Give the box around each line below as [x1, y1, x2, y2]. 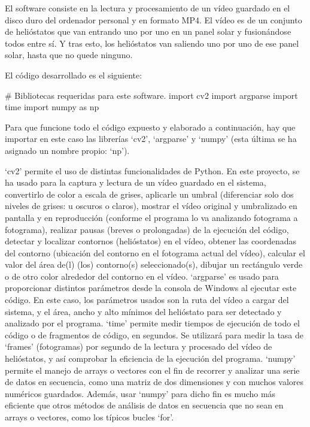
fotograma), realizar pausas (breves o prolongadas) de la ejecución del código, [5, 223, 289, 235]
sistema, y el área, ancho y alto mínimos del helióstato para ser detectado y [5, 305, 282, 317]
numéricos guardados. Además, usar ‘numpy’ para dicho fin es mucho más [5, 387, 276, 399]
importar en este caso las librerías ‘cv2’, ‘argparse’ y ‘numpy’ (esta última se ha [5, 132, 297, 145]
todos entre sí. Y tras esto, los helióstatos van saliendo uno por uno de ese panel [5, 37, 299, 49]
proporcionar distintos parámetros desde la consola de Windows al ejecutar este [5, 281, 297, 294]
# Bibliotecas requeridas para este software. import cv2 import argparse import [5, 89, 298, 101]
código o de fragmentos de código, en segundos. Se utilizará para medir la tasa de [5, 328, 303, 341]
